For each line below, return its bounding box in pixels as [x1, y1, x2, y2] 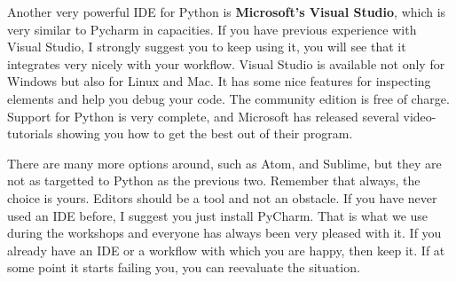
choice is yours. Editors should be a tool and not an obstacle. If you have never [7, 188, 437, 207]
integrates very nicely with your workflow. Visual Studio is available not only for [7, 54, 445, 73]
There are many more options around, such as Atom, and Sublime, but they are [7, 153, 442, 172]
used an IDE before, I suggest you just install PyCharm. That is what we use [7, 206, 428, 224]
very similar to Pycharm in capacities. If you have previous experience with [7, 20, 417, 38]
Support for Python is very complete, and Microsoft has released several [7, 106, 399, 125]
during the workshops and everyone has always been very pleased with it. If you [7, 223, 442, 242]
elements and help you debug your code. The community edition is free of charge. [7, 89, 450, 107]
